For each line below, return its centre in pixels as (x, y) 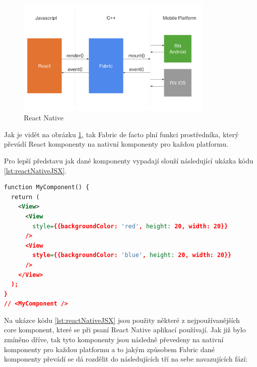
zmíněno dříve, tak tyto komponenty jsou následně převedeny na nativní (114, 340)
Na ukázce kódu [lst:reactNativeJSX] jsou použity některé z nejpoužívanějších (122, 320)
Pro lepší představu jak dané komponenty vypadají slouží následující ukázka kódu (129, 160)
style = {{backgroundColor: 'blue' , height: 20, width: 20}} (132, 255)
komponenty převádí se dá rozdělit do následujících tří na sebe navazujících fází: (126, 359)
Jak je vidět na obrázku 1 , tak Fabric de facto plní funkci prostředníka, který (121, 134)
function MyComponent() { (47, 187)
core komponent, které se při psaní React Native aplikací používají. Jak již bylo (125, 330)
